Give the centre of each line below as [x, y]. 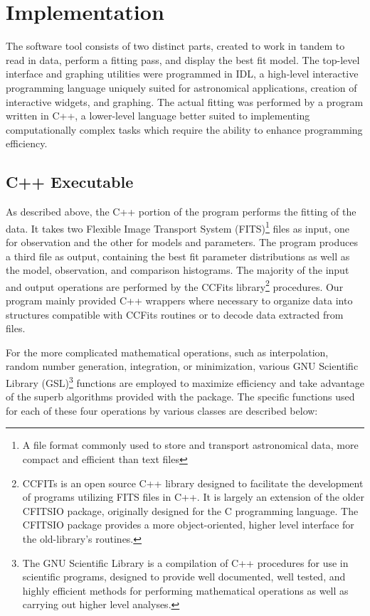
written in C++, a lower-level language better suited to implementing [158, 116]
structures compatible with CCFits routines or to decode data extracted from [175, 314]
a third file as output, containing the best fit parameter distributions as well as [178, 256]
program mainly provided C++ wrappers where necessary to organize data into [179, 300]
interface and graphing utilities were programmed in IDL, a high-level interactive [182, 74]
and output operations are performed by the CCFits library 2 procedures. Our [175, 285]
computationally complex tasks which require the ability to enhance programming [184, 129]
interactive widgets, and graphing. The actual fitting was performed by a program [185, 101]
